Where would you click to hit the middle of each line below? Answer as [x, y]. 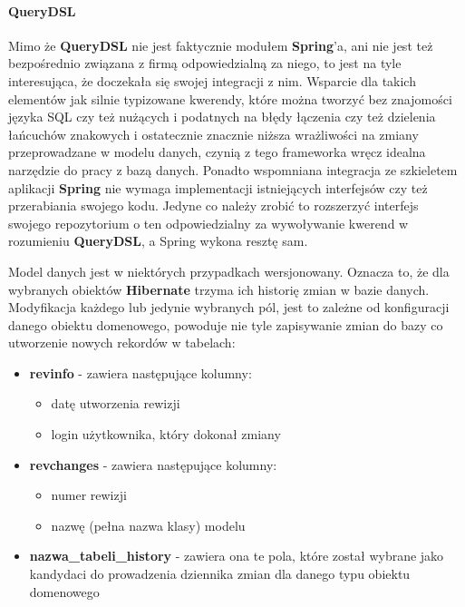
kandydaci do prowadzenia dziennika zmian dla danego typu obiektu [220, 574]
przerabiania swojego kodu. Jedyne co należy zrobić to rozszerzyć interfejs [213, 206]
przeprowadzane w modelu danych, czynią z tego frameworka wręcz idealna [217, 152]
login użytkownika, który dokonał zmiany [166, 434]
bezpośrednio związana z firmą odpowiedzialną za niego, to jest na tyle [205, 63]
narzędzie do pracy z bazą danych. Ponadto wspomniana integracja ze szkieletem [233, 169]
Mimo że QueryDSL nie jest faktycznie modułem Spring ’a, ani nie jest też [221, 45]
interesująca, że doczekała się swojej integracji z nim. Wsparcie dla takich [212, 80]
